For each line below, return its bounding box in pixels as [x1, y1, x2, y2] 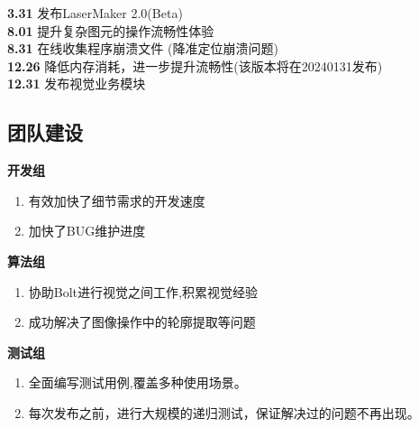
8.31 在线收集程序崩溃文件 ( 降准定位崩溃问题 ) [7, 39, 278, 58]
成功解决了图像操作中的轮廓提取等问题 [28, 312, 256, 331]
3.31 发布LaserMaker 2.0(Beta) [7, 4, 183, 22]
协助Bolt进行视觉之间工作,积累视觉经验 [28, 282, 258, 301]
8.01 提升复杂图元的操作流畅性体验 [7, 21, 214, 40]
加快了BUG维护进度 [28, 221, 146, 240]
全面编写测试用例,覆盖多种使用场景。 [28, 373, 247, 392]
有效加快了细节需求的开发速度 [28, 191, 205, 209]
